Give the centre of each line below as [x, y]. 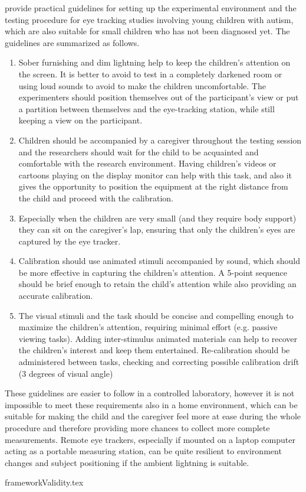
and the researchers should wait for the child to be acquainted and [139, 151]
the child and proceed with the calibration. [96, 198]
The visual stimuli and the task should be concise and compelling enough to [156, 315]
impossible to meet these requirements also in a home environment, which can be [151, 404]
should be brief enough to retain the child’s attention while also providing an [157, 284]
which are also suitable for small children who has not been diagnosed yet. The [147, 31]
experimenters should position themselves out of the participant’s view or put [159, 97]
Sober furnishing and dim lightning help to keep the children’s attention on [154, 62]
